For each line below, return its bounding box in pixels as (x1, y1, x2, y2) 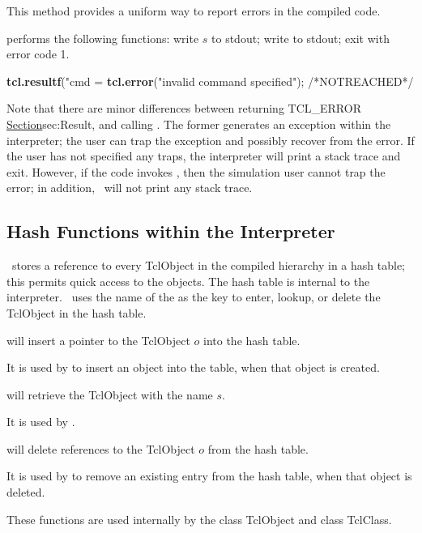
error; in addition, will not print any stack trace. (6, 179, 253, 196)
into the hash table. (203, 331, 301, 348)
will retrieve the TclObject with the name (6, 386, 213, 403)
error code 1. (6, 45, 70, 62)
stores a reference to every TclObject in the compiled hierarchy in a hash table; (11, 257, 405, 274)
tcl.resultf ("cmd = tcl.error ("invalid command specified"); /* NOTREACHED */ (6, 72, 414, 89)
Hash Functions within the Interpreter (6, 219, 335, 244)
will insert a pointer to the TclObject (6, 331, 190, 348)
